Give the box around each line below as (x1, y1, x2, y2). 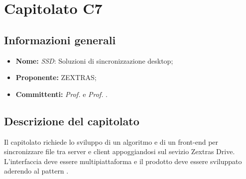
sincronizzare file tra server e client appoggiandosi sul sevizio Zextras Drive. (4, 146, 235, 157)
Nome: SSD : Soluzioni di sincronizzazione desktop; (15, 55, 173, 66)
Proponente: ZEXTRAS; (15, 72, 97, 83)
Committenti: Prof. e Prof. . (15, 89, 108, 99)
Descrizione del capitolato (4, 113, 139, 128)
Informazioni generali (4, 32, 116, 47)
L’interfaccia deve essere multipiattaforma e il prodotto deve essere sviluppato (4, 156, 242, 166)
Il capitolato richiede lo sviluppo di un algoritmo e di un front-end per (4, 136, 219, 147)
